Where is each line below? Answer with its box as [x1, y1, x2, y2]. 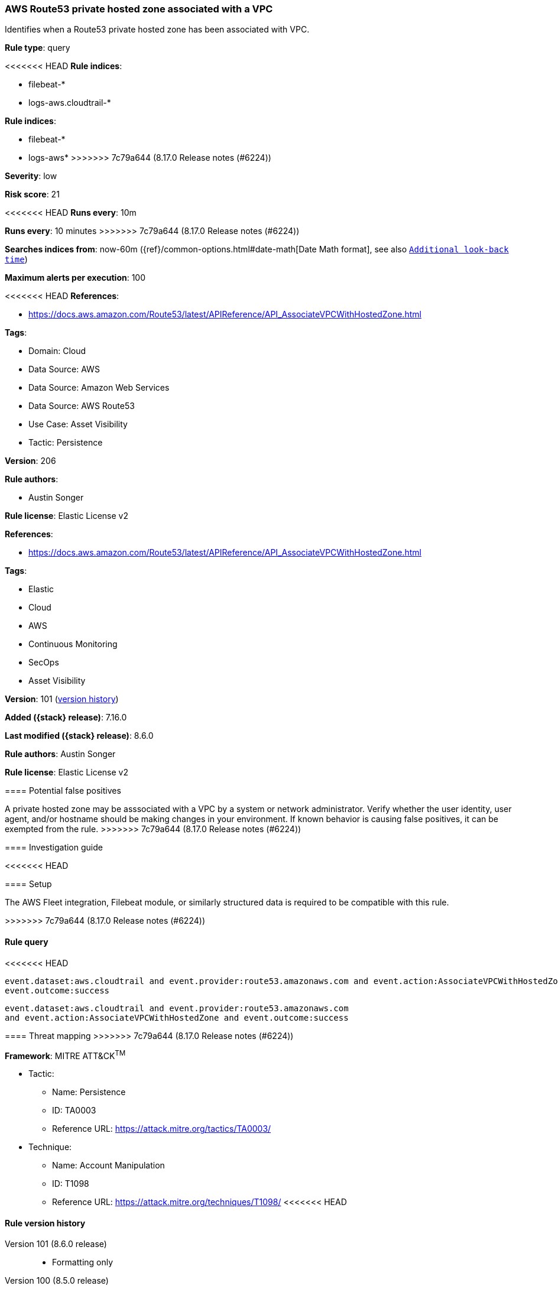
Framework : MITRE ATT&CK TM [5, 1048, 126, 1061]
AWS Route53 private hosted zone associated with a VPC [5, 3, 273, 15]
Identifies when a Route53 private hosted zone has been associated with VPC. [5, 24, 310, 35]
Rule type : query [5, 43, 70, 53]
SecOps [28, 657, 59, 668]
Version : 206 [5, 456, 56, 466]
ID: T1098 [52, 1178, 89, 1189]
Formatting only [52, 1257, 113, 1268]
